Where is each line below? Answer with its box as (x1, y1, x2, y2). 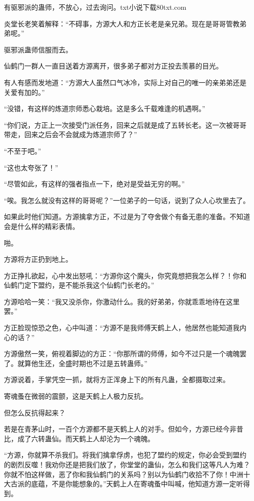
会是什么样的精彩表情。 (4, 221, 79, 231)
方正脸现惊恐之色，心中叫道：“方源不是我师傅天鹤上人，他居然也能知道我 (4, 322, 240, 333)
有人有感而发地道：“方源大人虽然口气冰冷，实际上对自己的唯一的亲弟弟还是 (4, 77, 247, 87)
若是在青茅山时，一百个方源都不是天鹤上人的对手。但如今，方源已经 (4, 424, 223, 434)
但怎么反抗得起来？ (4, 407, 65, 417)
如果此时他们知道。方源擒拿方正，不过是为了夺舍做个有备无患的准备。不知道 (4, 211, 250, 222)
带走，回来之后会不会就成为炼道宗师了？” (4, 129, 137, 139)
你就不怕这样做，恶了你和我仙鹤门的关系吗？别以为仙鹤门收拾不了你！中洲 (4, 469, 243, 479)
